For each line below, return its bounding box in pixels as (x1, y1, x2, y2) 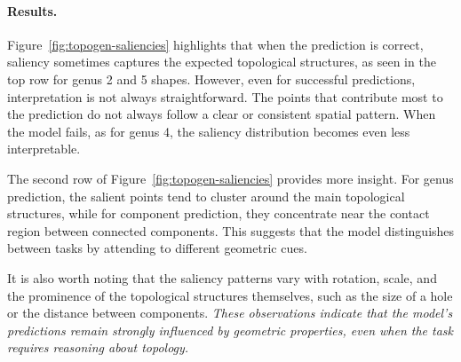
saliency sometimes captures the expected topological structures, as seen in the (7, 52, 436, 71)
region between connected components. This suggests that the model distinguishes (7, 221, 455, 240)
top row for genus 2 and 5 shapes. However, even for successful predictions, (7, 69, 416, 88)
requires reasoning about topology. (7, 338, 189, 357)
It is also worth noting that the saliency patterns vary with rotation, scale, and (7, 268, 437, 287)
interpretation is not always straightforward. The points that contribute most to (7, 87, 443, 106)
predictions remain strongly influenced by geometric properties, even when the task (7, 320, 454, 339)
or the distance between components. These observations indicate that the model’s (7, 303, 453, 322)
